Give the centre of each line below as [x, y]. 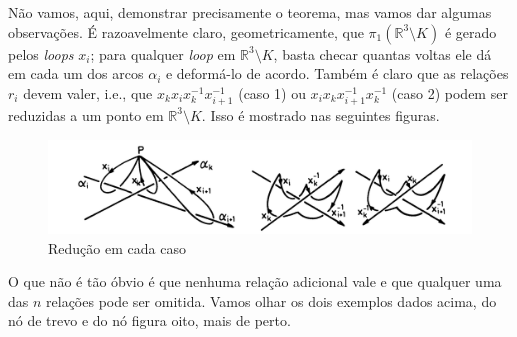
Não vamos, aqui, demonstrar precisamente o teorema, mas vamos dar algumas [250, 12]
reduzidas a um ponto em [86, 114]
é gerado [470, 31]
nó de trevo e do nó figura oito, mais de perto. [149, 320]
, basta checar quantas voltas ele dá [382, 53]
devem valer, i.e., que [88, 92]
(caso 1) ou [272, 92]
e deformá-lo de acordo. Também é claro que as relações [337, 73]
